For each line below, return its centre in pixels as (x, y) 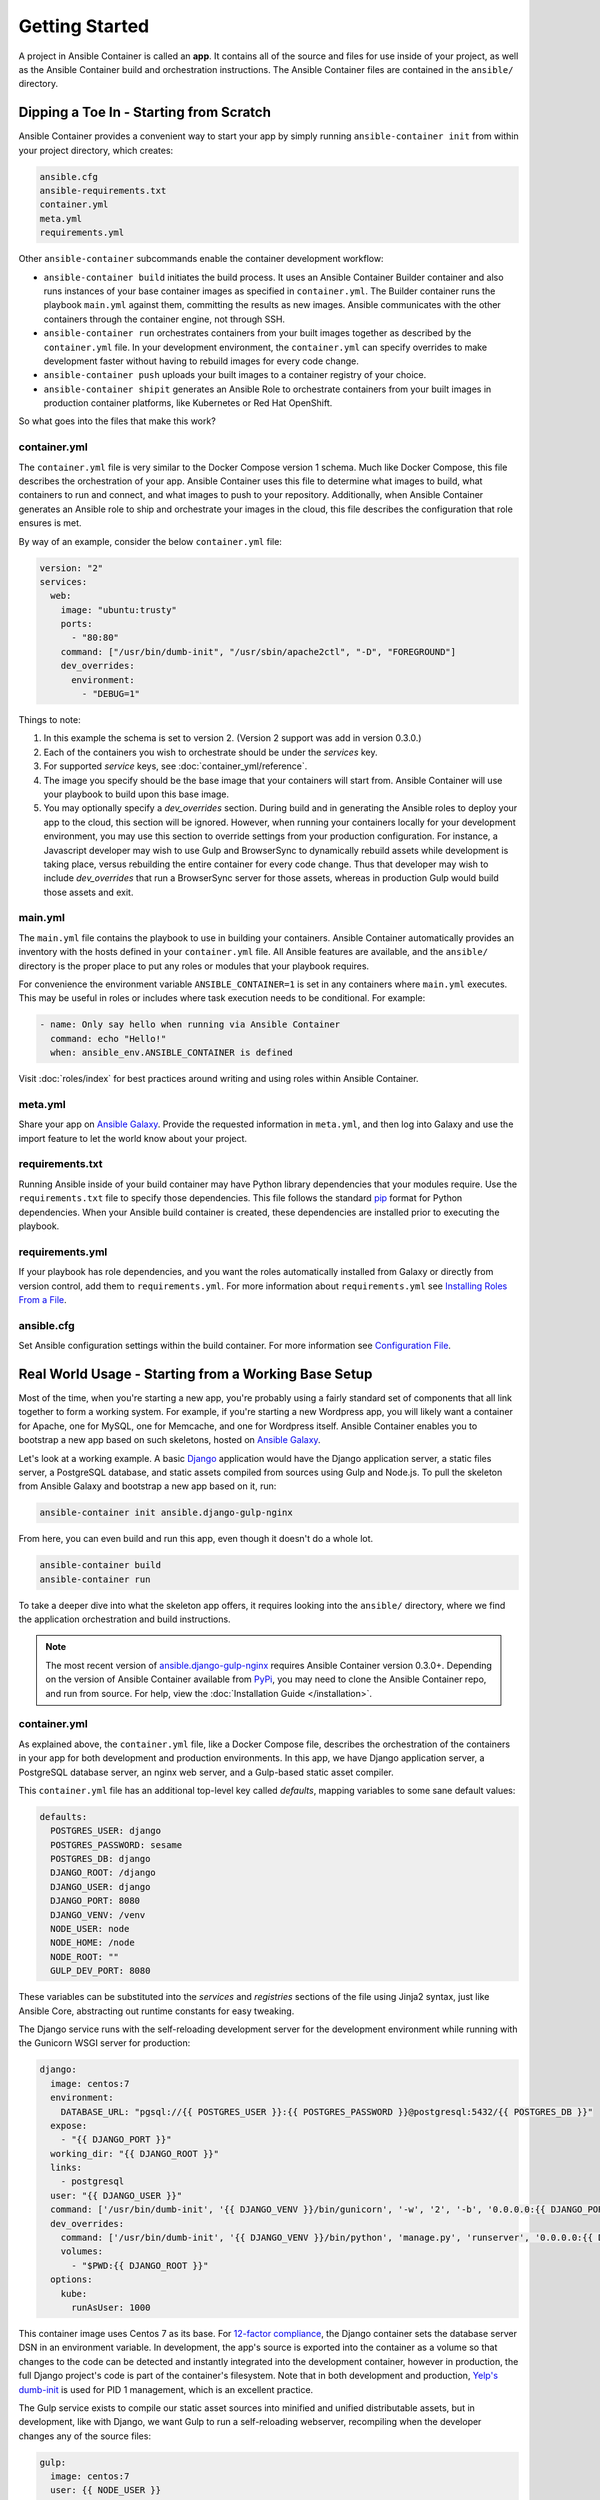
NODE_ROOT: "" (85, 1956)
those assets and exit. (88, 892)
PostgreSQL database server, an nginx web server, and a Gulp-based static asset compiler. (206, 1772)
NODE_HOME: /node (92, 1943)
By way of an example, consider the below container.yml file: (150, 541)
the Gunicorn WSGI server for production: (104, 2043)
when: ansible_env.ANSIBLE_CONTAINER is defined (172, 1053)
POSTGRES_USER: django (106, 1831)
